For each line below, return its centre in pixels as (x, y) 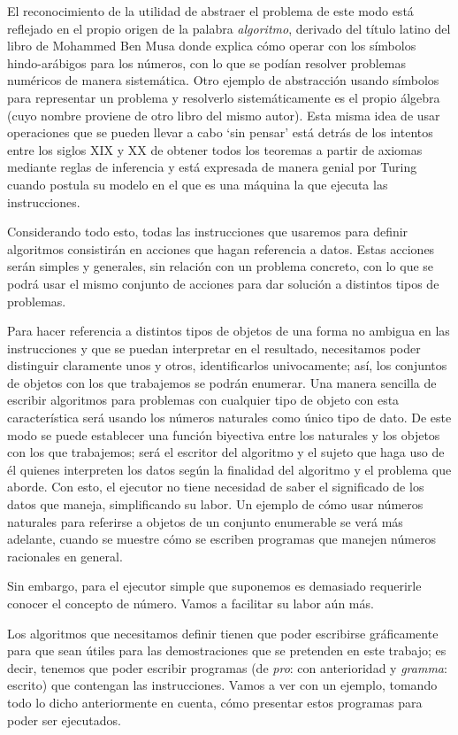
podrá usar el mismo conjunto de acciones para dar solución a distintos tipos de (223, 283)
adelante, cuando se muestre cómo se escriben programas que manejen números (222, 539)
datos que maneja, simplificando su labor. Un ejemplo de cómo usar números (215, 504)
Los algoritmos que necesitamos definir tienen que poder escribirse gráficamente (223, 633)
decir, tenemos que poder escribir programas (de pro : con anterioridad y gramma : (227, 667)
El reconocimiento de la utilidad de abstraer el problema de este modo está (210, 11)
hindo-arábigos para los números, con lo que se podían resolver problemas (207, 62)
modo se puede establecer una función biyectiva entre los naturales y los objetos (224, 434)
